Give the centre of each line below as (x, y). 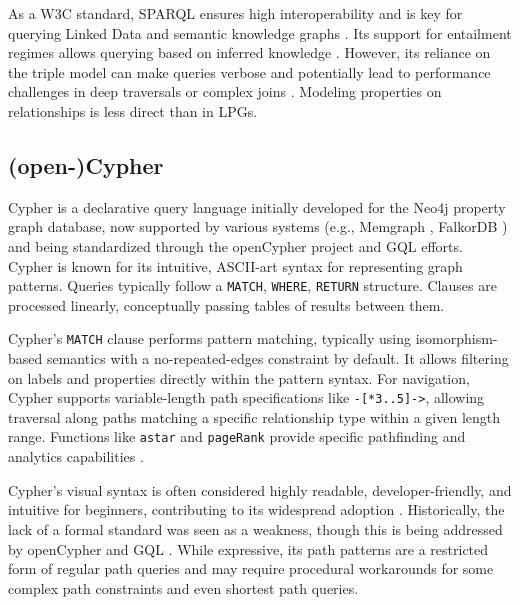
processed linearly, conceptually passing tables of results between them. (226, 304)
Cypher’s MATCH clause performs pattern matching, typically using (210, 338)
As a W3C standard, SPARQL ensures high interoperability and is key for (235, 13)
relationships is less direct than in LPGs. (133, 110)
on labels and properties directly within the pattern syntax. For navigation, (239, 377)
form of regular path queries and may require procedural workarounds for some (251, 568)
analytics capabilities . (76, 456)
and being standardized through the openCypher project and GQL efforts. (235, 245)
